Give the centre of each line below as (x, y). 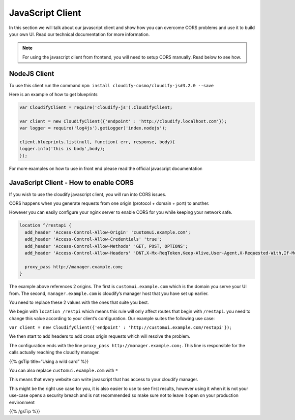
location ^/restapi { (45, 226)
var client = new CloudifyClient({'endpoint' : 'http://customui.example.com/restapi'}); (120, 328)
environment (22, 402)
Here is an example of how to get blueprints (53, 95)
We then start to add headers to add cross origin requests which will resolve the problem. (100, 336)
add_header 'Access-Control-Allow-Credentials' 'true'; (93, 239)
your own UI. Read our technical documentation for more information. (79, 34)
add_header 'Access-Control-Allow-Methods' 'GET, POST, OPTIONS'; (106, 246)
